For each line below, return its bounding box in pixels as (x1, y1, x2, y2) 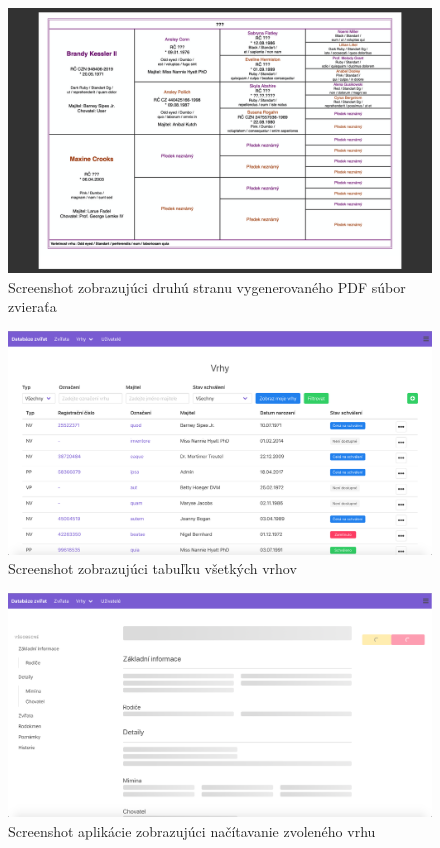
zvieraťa (8, 296, 57, 317)
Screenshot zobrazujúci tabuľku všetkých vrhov (8, 558, 297, 579)
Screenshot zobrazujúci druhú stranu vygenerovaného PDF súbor (8, 276, 406, 297)
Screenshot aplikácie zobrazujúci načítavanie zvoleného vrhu (8, 820, 376, 841)
